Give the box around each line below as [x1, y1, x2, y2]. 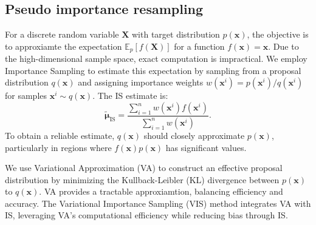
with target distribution [131, 28, 220, 41]
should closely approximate [143, 129, 245, 141]
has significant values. [165, 141, 247, 153]
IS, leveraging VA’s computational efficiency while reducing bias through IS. [5, 209, 288, 221]
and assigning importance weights [78, 76, 204, 89]
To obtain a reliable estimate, [5, 129, 115, 141]
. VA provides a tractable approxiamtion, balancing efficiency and [39, 185, 283, 198]
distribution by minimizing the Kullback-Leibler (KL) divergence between [5, 173, 280, 186]
